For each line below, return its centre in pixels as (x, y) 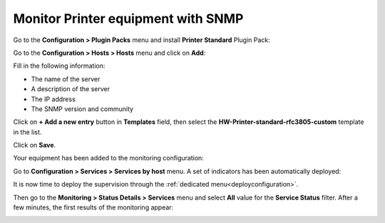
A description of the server (71, 89)
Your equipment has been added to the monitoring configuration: (109, 158)
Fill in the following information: (59, 66)
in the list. (27, 132)
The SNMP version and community (82, 109)
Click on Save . (35, 145)
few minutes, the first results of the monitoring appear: (93, 207)
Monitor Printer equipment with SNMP (128, 19)
